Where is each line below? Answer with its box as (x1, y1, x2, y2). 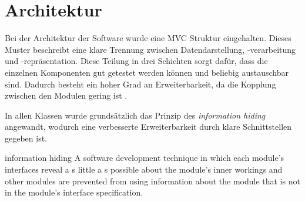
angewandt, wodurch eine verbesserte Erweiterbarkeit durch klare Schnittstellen (5, 120, 292, 133)
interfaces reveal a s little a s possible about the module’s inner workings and (5, 163, 283, 176)
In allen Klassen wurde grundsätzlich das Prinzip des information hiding (5, 109, 266, 121)
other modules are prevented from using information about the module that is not (5, 174, 300, 187)
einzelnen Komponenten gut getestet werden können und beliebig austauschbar (5, 66, 289, 78)
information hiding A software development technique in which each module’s (5, 151, 284, 164)
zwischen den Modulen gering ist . (5, 89, 128, 102)
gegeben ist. (5, 132, 48, 144)
